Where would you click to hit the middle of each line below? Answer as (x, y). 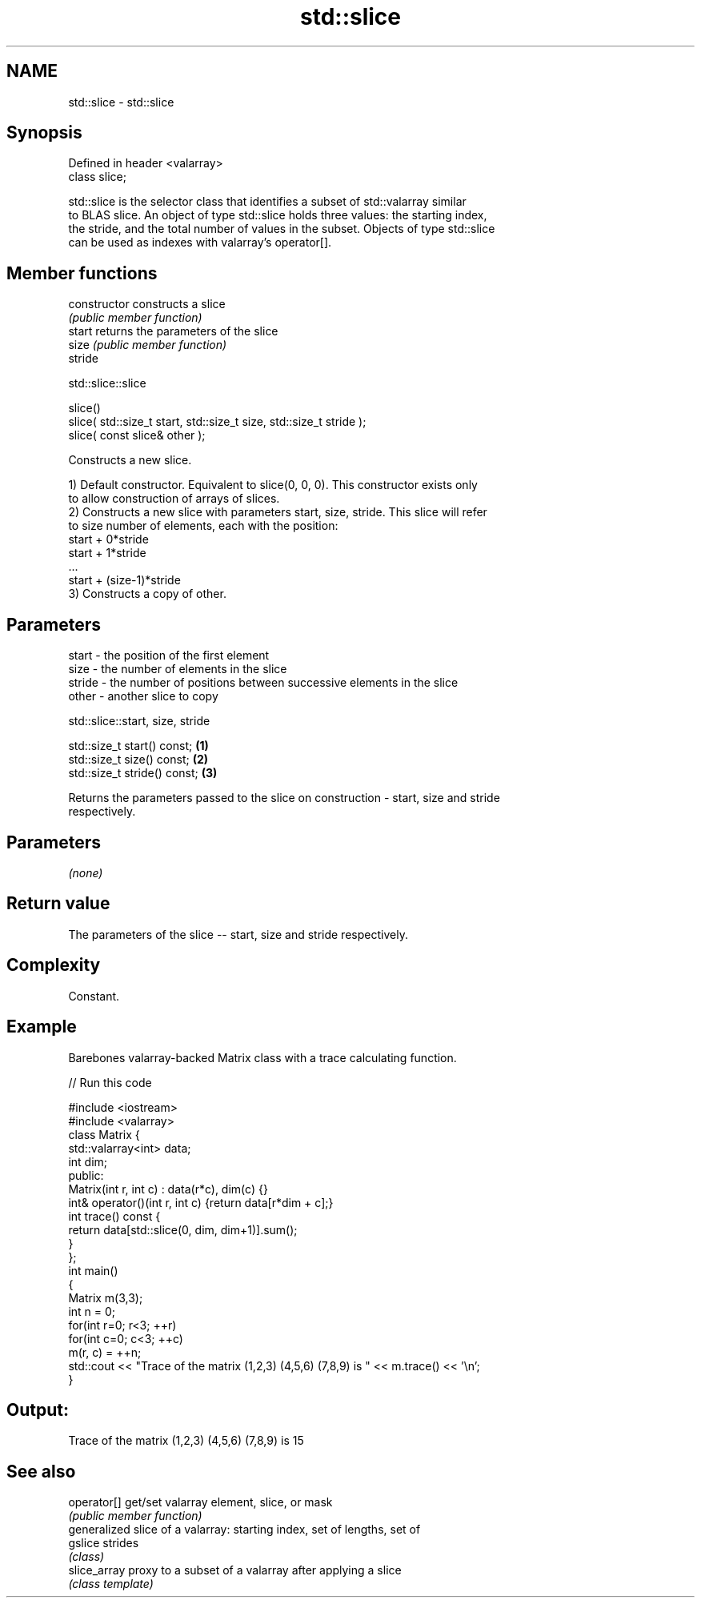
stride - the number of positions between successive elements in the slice (263, 683)
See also (41, 1471)
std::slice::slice (107, 383)
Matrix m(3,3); (106, 1297)
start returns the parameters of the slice (173, 331)
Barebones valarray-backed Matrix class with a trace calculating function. (262, 1057)
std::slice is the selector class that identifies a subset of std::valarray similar (267, 202)
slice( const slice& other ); (137, 435)
